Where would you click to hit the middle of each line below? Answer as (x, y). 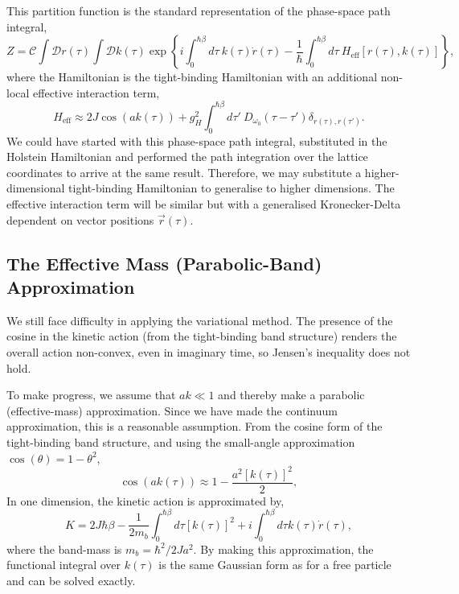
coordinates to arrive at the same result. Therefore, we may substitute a (184, 172)
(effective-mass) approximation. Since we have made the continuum (172, 410)
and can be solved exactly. (71, 580)
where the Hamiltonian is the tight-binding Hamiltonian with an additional (192, 77)
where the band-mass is (64, 549)
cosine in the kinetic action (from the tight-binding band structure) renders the (202, 336)
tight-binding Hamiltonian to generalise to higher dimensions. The (232, 188)
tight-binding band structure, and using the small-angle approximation (181, 441)
